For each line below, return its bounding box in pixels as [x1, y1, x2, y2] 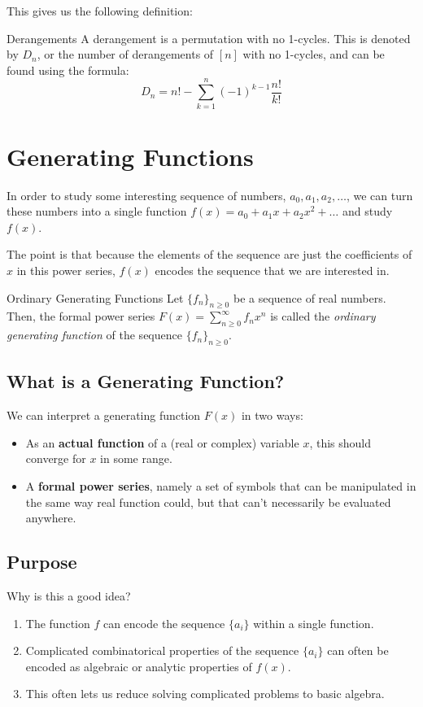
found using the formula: [7, 61, 129, 78]
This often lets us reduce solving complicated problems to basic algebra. [25, 685, 385, 702]
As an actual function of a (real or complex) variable [25, 434, 299, 451]
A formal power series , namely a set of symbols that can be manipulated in [25, 477, 416, 494]
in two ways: [241, 407, 303, 424]
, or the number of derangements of [37, 46, 214, 63]
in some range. [100, 450, 172, 467]
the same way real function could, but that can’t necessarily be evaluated [25, 493, 391, 510]
